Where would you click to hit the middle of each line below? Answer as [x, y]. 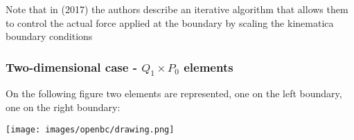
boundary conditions [49, 36]
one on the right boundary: [63, 107]
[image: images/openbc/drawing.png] [90, 129]
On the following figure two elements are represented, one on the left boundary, [174, 93]
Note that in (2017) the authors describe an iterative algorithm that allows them [177, 9]
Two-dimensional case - [71, 67]
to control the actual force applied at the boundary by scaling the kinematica [170, 22]
